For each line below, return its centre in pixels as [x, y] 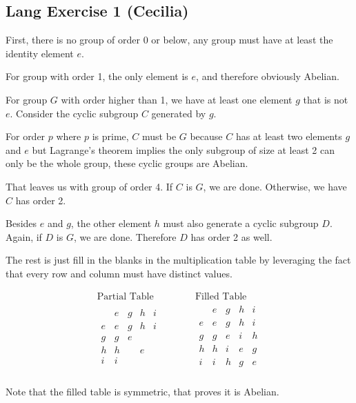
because [206, 136]
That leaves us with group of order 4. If [89, 186]
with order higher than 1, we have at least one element [177, 99]
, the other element [111, 223]
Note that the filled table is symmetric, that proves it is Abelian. [142, 391]
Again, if [24, 236]
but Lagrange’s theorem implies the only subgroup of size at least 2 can [183, 149]
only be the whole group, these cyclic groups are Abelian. [127, 163]
